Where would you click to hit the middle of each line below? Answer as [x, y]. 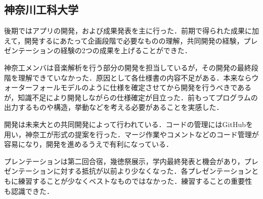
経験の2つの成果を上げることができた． [126, 50]
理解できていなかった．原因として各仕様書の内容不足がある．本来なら [135, 77]
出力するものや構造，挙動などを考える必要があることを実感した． [114, 107]
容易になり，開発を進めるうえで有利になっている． [89, 144]
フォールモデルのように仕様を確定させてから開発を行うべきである [142, 87]
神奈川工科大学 [41, 9]
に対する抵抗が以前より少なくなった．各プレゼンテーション [152, 171]
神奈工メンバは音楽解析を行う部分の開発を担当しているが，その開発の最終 [128, 67]
